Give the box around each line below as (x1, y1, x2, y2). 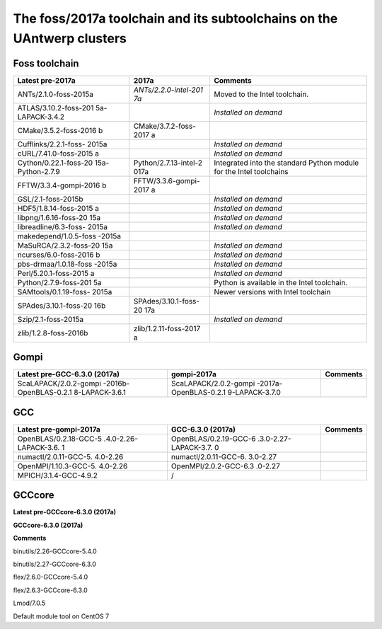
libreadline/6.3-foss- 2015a (17, 221, 108, 231)
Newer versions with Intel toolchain (213, 287, 331, 296)
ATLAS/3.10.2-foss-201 (17, 103, 94, 112)
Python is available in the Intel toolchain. (213, 277, 348, 287)
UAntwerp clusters (13, 30, 127, 46)
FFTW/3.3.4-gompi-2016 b (17, 180, 107, 190)
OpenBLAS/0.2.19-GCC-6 (170, 434, 256, 444)
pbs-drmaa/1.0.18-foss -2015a (17, 259, 117, 269)
